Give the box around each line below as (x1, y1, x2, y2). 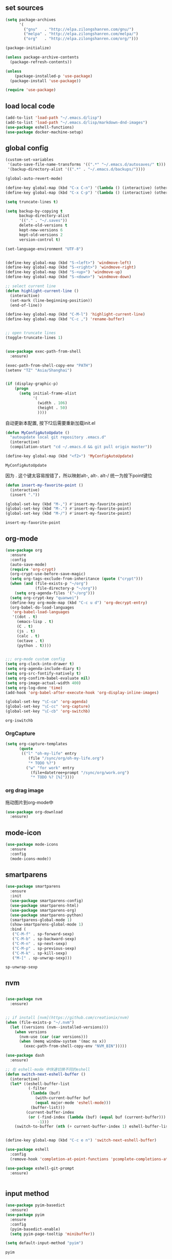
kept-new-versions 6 (18, 227, 63, 233)
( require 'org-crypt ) (10, 566, 56, 572)
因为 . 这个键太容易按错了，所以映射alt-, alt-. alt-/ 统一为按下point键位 (5, 472, 153, 478)
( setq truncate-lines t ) (5, 199, 58, 204)
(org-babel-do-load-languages (10, 605, 74, 610)
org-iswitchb (5, 718, 33, 723)
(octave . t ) (16, 638, 45, 643)
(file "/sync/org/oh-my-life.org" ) (28, 756, 104, 761)
